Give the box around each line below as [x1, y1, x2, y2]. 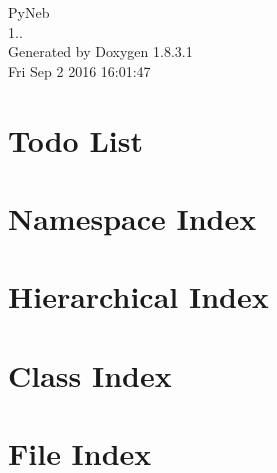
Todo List [8, 119, 143, 160]
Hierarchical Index [8, 276, 269, 317]
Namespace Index [8, 197, 257, 238]
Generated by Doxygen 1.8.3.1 [8, 41, 193, 62]
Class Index [8, 354, 172, 395]
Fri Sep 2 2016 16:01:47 [8, 60, 151, 81]
